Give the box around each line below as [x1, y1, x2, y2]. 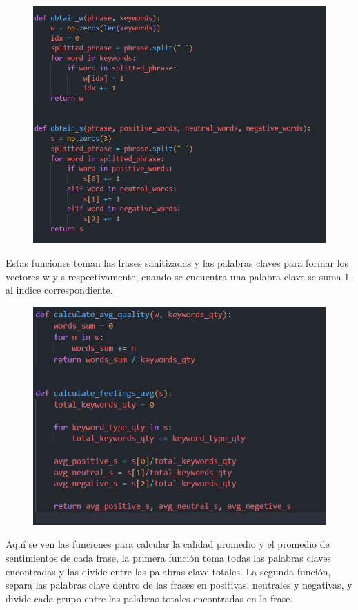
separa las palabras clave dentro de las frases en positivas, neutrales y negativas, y [6, 578, 352, 592]
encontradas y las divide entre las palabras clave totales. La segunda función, [6, 564, 331, 578]
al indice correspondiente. [6, 283, 113, 297]
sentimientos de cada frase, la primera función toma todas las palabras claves [6, 551, 331, 565]
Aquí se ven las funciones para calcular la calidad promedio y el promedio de [6, 537, 330, 551]
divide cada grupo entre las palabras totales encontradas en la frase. [6, 591, 293, 605]
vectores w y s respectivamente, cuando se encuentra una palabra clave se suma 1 [6, 269, 350, 283]
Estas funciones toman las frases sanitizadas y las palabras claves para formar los [6, 255, 349, 269]
